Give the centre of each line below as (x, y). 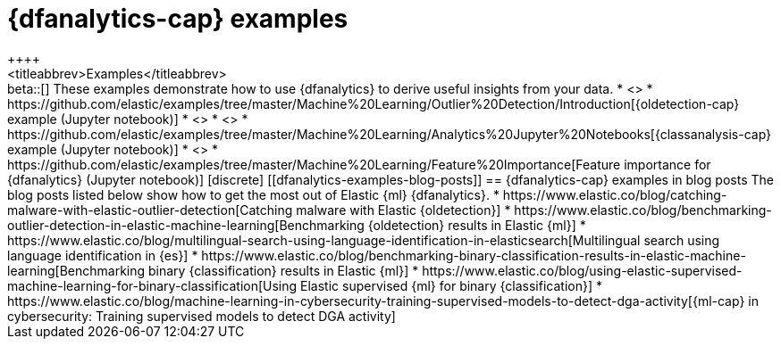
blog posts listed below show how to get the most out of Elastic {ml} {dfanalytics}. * (253, 194)
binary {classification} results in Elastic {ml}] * (284, 270)
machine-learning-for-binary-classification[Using (152, 285)
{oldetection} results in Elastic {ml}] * (477, 225)
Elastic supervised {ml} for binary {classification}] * (451, 285)
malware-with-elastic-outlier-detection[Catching (150, 210)
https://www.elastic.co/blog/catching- (615, 194)
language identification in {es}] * (103, 255)
